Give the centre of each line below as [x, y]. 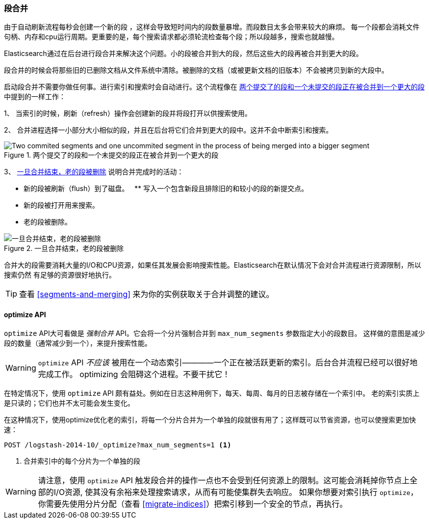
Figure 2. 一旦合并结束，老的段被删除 [64, 248]
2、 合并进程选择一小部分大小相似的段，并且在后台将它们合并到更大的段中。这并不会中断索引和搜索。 [168, 130]
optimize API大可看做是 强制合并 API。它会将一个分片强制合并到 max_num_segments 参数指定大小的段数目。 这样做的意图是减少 [214, 333]
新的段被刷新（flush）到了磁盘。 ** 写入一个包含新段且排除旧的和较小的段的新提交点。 [166, 189]
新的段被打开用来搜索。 [61, 205]
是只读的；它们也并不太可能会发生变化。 [69, 403]
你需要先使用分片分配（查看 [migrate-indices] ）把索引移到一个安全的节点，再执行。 [193, 504]
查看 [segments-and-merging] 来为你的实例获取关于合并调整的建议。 [147, 294]
